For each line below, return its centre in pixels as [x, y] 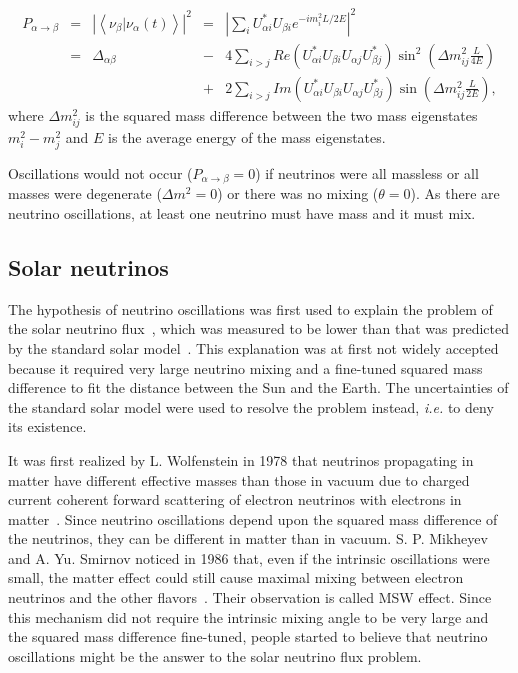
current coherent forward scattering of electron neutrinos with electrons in [235, 499]
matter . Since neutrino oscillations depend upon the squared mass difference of [253, 518]
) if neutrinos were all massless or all [367, 172]
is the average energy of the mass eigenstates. [247, 136]
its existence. [47, 426]
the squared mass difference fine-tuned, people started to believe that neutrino [248, 636]
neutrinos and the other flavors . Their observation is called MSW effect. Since [250, 597]
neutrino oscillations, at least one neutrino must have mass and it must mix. [242, 212]
